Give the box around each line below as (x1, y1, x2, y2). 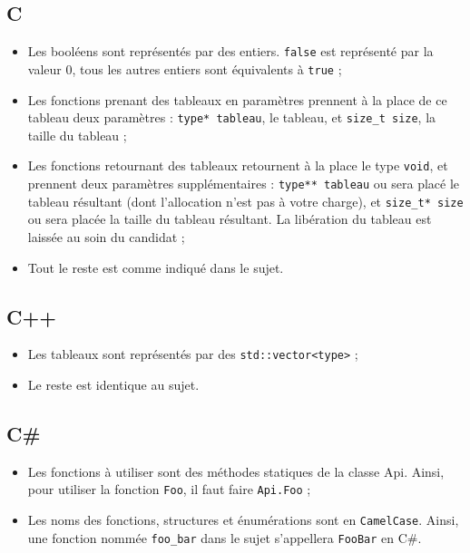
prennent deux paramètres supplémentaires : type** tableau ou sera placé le (27, 174, 460, 193)
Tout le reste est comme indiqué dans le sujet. (27, 257, 284, 276)
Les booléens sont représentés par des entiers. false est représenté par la (27, 42, 434, 61)
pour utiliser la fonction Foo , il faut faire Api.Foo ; (27, 480, 311, 499)
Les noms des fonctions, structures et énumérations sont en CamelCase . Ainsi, (27, 510, 459, 529)
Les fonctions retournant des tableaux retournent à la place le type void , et (27, 156, 448, 175)
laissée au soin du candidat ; (27, 227, 185, 246)
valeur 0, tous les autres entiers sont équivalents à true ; (27, 59, 342, 78)
